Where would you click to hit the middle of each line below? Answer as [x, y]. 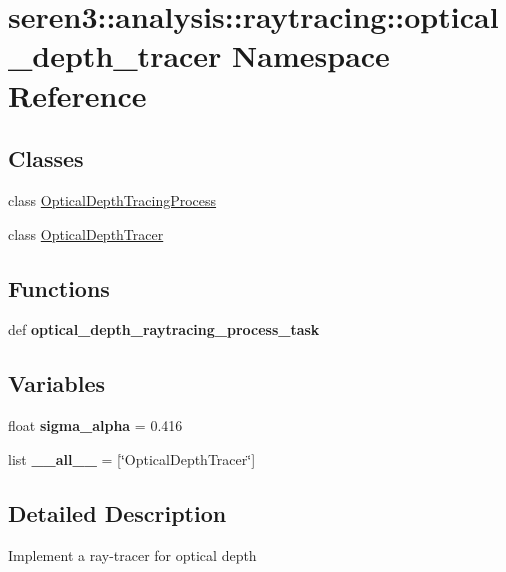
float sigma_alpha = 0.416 [95, 425]
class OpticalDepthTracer [86, 233]
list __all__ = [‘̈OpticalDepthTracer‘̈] [132, 458]
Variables [57, 383]
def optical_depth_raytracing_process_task [164, 329]
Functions [59, 287]
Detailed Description [117, 512]
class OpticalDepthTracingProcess [112, 199]
